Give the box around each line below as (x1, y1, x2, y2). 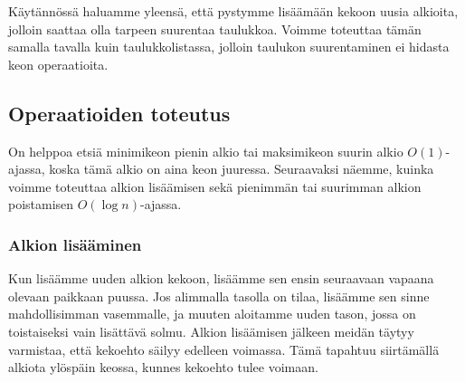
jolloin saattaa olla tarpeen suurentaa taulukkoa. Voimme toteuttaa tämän (8, 19, 422, 38)
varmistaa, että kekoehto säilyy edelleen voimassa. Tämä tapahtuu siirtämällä (8, 339, 440, 358)
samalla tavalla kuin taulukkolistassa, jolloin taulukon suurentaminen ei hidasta (8, 37, 450, 56)
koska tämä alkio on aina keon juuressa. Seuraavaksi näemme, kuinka (49, 159, 434, 178)
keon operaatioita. (8, 54, 109, 73)
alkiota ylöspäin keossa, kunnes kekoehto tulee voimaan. (8, 358, 318, 377)
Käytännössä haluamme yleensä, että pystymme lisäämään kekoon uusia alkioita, (8, 2, 459, 20)
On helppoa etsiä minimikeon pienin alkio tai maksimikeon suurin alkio (8, 141, 403, 160)
